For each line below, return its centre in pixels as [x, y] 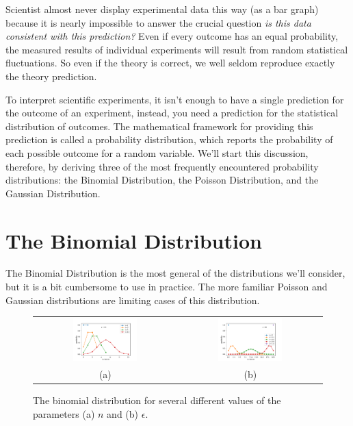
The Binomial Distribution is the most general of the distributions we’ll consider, [175, 273]
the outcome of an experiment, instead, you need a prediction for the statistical [172, 113]
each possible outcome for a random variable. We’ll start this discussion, [157, 152]
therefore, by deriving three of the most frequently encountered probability [162, 166]
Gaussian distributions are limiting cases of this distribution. [133, 300]
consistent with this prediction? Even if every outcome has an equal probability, [172, 36]
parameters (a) [64, 413]
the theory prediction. [51, 76]
